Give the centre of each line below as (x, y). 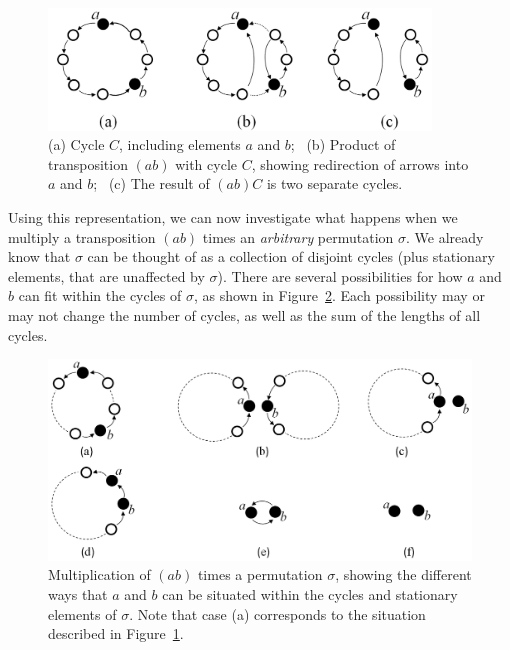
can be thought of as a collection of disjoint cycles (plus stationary (291, 256)
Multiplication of (99, 574)
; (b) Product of (343, 144)
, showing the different (403, 574)
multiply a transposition (82, 236)
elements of (82, 613)
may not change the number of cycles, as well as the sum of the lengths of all (244, 314)
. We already (445, 236)
